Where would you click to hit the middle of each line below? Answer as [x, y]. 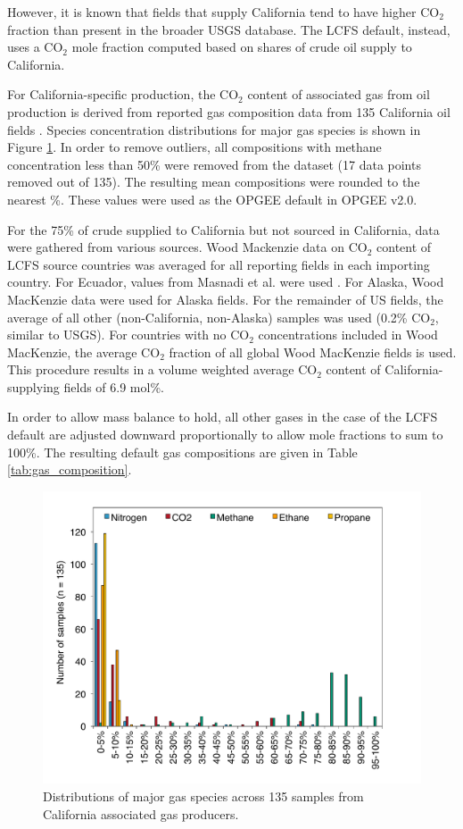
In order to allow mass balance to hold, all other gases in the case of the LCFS [223, 417]
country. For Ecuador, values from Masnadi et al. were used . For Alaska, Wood [226, 282]
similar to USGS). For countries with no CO [128, 335]
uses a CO [35, 47]
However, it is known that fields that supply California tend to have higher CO [223, 12]
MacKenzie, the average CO [84, 352]
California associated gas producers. [141, 813]
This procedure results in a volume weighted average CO [162, 369]
